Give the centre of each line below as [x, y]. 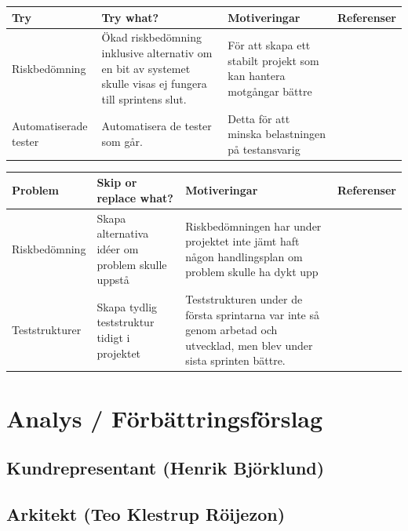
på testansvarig [264, 149]
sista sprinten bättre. [235, 360]
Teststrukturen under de [244, 299]
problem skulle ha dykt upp [252, 272]
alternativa [123, 233]
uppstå [113, 280]
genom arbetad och [231, 330]
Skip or [117, 182]
